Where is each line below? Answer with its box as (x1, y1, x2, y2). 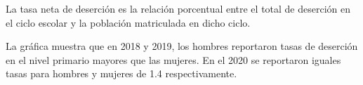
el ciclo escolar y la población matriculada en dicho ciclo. (6, 15, 251, 30)
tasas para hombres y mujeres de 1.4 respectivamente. (6, 66, 237, 81)
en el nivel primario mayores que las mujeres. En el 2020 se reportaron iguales (6, 52, 341, 67)
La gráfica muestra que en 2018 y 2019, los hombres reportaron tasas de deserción (6, 39, 358, 53)
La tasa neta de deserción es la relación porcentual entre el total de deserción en (6, 1, 351, 15)
